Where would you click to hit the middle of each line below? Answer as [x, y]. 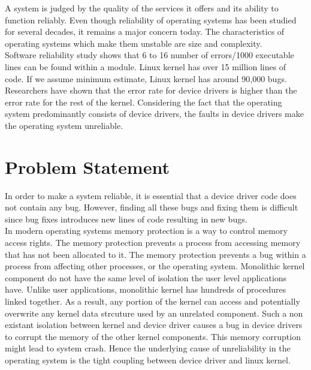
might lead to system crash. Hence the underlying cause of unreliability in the [148, 348]
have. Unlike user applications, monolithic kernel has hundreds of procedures [146, 289]
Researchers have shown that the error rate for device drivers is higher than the [151, 90]
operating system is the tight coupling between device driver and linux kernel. [148, 360]
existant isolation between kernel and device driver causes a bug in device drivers [154, 325]
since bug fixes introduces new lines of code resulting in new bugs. [126, 219]
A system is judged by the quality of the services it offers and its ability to [142, 8]
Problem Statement [87, 166]
